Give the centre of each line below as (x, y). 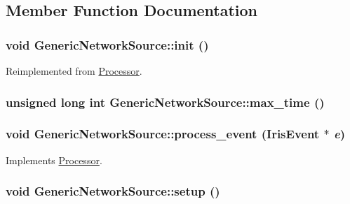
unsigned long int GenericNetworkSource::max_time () (165, 102)
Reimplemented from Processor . (74, 71)
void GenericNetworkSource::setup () (113, 191)
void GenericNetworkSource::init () (107, 44)
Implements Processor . (54, 160)
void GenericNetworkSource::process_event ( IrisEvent (163, 134)
